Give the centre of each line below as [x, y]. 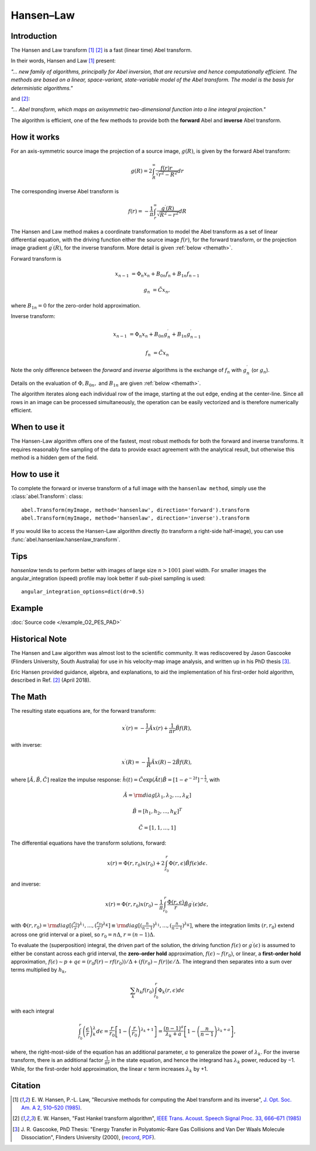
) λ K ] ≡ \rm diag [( [121, 925]
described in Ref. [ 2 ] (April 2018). [51, 680]
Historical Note [39, 639]
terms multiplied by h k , [39, 971]
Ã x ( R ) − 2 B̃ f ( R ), [171, 762]
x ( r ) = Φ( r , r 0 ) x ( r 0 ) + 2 [136, 864]
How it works [35, 137]
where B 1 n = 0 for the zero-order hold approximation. [76, 306]
